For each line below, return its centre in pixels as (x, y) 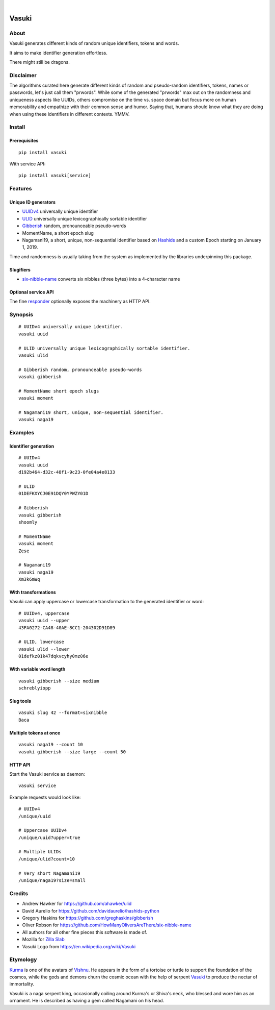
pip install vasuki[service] (55, 176)
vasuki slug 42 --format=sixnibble (63, 713)
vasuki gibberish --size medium (59, 681)
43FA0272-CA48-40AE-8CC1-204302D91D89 (67, 627)
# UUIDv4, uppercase (44, 613)
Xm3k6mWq (29, 580)
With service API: (28, 164)
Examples (22, 433)
